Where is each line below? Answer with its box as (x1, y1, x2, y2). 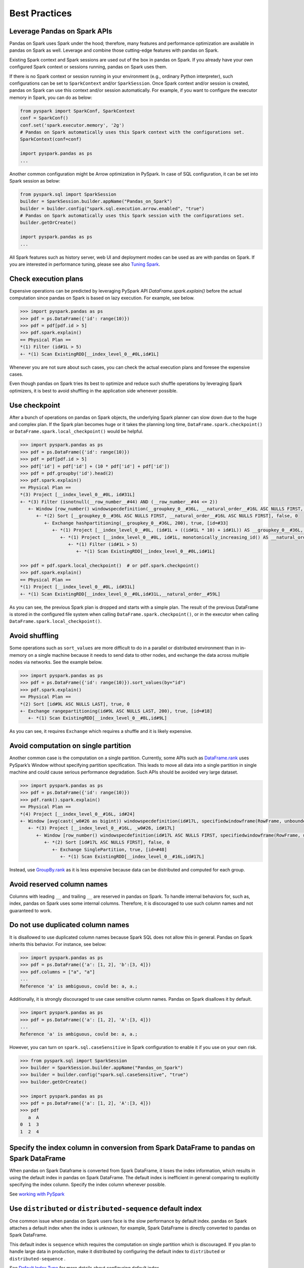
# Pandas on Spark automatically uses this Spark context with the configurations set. (20, 129, 245, 135)
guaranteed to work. (9, 907, 52, 913)
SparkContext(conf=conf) (20, 136, 82, 142)
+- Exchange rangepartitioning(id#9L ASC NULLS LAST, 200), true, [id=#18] (20, 708, 213, 714)
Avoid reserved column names (9, 880, 108, 889)
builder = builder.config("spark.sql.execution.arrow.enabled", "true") (20, 205, 205, 212)
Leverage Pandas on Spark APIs (9, 27, 112, 36)
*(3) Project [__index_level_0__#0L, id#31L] (20, 492, 135, 498)
